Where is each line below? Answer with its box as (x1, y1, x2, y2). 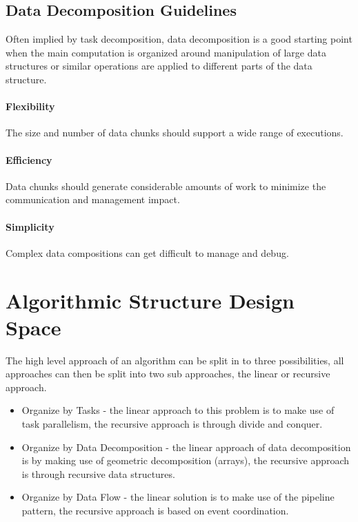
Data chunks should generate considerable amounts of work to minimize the (6, 178, 326, 193)
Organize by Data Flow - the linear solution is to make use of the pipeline (21, 490, 335, 504)
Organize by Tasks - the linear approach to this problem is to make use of (21, 403, 335, 417)
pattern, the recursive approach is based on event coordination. (21, 503, 289, 517)
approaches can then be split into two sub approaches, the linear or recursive (6, 366, 330, 381)
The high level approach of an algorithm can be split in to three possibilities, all (6, 353, 344, 367)
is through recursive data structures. (21, 466, 175, 481)
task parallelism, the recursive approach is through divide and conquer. (21, 417, 323, 431)
